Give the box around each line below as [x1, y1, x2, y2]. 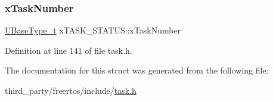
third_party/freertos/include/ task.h [5, 84, 136, 96]
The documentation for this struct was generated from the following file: [5, 64, 269, 76]
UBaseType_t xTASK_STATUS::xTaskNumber [5, 24, 181, 36]
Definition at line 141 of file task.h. [5, 44, 132, 56]
